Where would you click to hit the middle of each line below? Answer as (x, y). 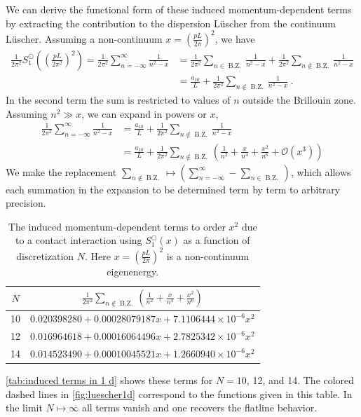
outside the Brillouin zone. (299, 100)
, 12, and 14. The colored (300, 380)
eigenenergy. (133, 271)
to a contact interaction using (79, 240)
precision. (26, 203)
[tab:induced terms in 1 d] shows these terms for (109, 380)
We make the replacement (61, 171)
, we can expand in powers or (144, 113)
